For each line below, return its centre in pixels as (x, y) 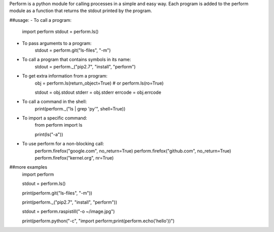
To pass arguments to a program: (57, 43)
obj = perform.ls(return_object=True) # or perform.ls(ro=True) (99, 83)
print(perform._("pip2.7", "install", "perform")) (70, 202)
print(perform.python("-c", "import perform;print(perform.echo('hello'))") (98, 221)
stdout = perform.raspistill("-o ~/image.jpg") (68, 211)
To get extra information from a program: (65, 76)
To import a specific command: (55, 118)
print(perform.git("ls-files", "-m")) (57, 193)
